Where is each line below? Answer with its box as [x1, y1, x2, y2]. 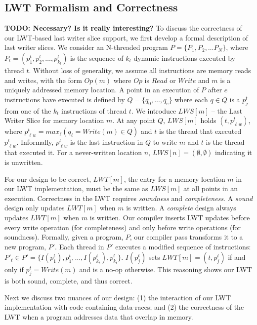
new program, [4, 241, 46, 251]
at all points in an [183, 183, 238, 194]
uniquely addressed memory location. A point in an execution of [4, 84, 199, 95]
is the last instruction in [70, 137, 143, 147]
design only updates [4, 203, 65, 213]
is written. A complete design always [126, 203, 236, 213]
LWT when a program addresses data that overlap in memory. [4, 311, 193, 322]
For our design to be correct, [4, 173, 91, 184]
